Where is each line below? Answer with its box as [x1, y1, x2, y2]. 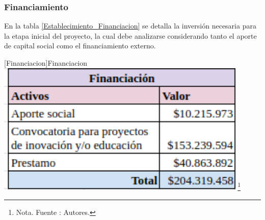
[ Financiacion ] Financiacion [4, 58, 88, 68]
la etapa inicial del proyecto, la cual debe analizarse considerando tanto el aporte [4, 30, 257, 41]
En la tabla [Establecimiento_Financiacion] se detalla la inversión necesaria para [4, 20, 256, 31]
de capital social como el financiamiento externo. [4, 40, 156, 51]
